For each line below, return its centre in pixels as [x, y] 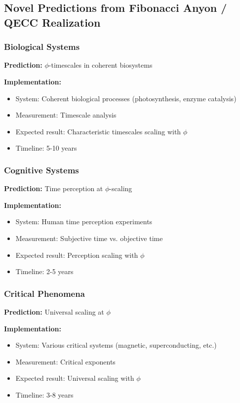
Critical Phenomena [44, 293]
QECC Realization [52, 22]
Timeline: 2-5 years [44, 271]
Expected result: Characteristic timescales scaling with [98, 131]
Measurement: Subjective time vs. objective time [89, 238]
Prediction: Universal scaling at [54, 311]
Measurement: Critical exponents [65, 361]
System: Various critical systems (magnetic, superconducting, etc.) [116, 345]
